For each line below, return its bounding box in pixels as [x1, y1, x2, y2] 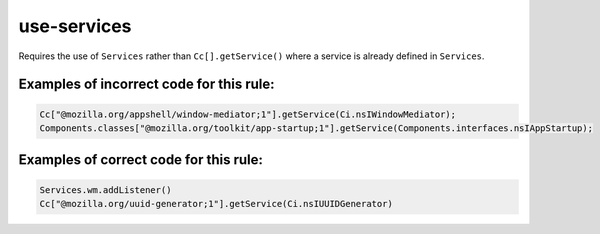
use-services [18, 15, 132, 37]
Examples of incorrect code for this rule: [18, 76, 275, 93]
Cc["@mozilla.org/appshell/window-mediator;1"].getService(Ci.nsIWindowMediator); [39, 108, 457, 120]
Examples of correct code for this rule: [18, 151, 264, 169]
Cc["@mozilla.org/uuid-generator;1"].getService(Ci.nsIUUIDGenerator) [39, 198, 394, 209]
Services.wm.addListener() [39, 184, 172, 195]
